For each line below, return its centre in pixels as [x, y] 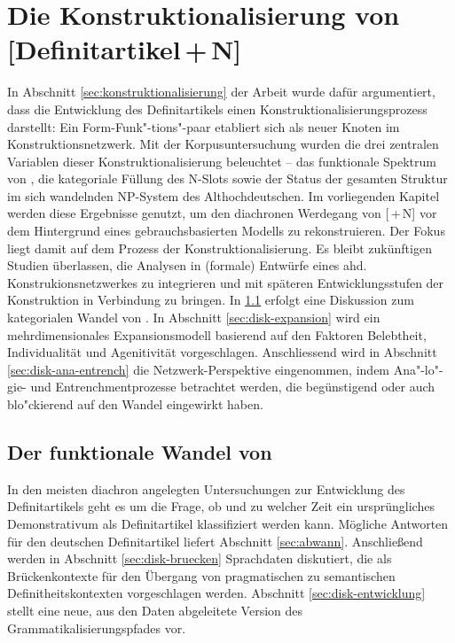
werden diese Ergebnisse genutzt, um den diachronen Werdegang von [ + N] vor [222, 213]
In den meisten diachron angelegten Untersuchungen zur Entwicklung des [206, 488]
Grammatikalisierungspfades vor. [97, 628]
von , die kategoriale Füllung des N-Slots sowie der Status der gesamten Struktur [227, 178]
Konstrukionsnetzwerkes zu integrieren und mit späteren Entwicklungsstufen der [226, 282]
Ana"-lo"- [418, 369]
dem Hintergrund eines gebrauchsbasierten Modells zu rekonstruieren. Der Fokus [226, 231]
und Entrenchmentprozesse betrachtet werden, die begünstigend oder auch [233, 387]
